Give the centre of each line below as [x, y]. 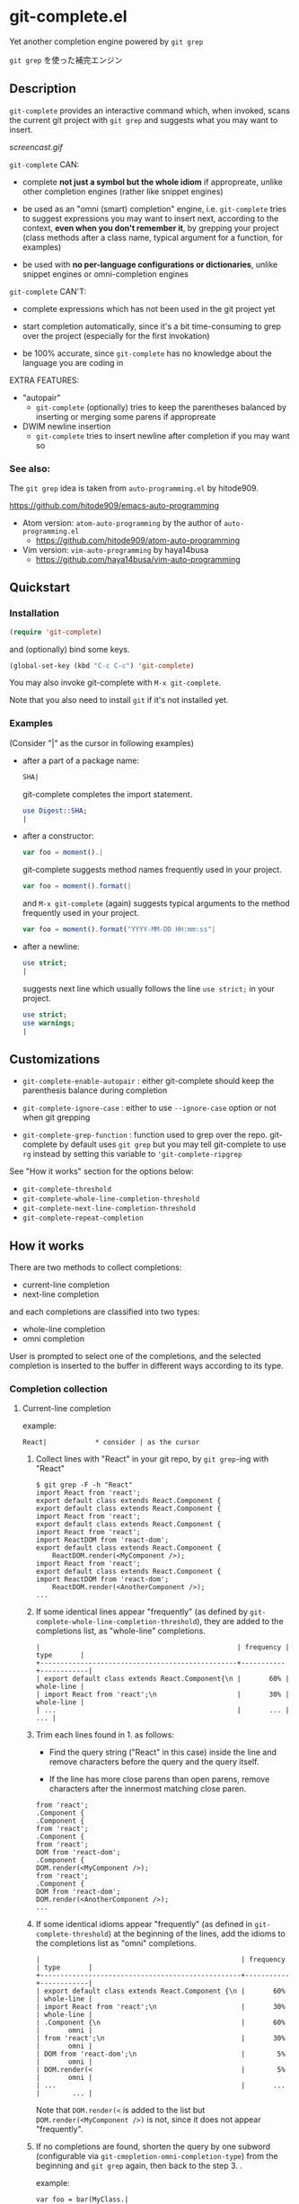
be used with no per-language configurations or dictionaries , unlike [150, 264]
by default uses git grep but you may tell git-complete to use [173, 1144]
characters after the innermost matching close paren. [148, 1789]
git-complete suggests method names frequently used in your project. [152, 870]
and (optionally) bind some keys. [70, 649]
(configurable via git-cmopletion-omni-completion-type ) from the [157, 2156]
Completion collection [58, 1389]
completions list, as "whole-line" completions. [121, 1631]
